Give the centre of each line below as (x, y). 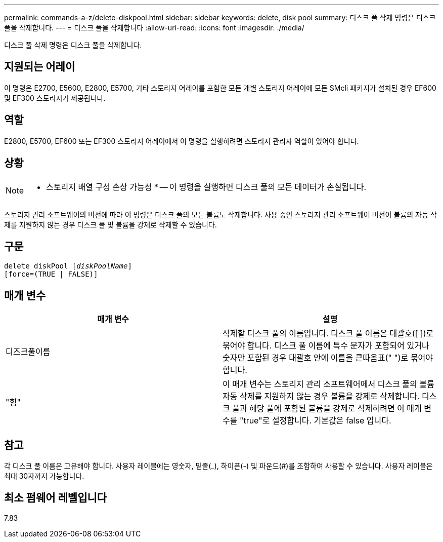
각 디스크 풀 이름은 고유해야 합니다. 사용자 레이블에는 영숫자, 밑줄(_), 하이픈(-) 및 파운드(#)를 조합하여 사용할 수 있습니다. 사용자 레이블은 (218, 466)
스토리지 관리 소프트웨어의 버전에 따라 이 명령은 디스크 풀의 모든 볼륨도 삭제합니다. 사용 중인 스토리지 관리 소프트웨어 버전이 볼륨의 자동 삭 (220, 214)
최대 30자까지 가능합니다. (44, 476)
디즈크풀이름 (28, 352)
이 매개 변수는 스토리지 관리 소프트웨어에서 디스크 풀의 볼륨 (328, 384)
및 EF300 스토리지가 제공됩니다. (55, 98)
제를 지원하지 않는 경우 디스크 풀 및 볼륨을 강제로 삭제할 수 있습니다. (110, 224)
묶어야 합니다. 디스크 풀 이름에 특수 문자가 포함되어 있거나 (326, 346)
